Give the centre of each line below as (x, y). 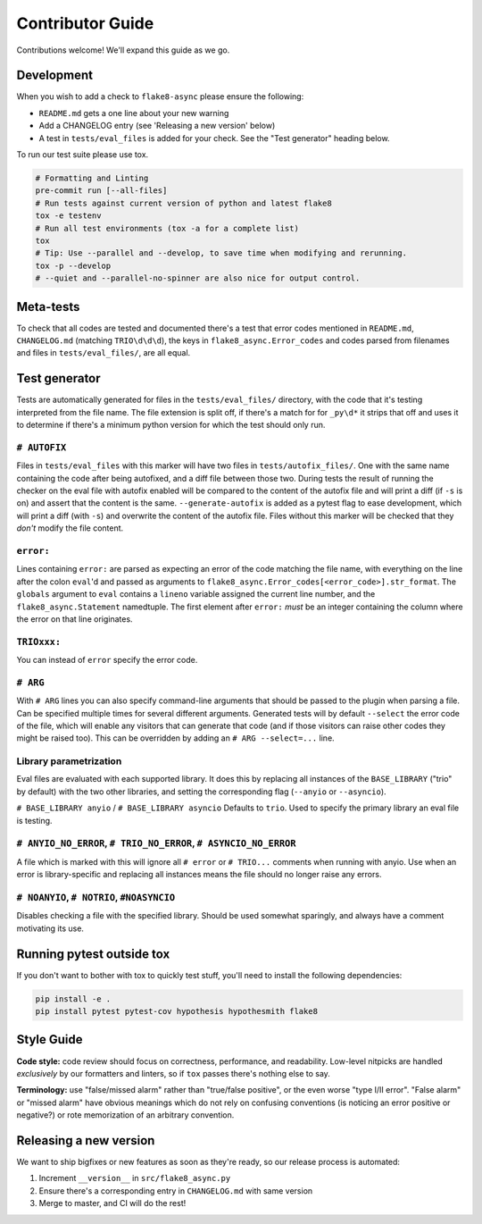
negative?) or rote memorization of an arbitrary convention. (125, 1115)
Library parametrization (69, 761)
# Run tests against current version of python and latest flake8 (183, 203)
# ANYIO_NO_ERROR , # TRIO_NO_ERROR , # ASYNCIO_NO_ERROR (156, 843)
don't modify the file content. (70, 528)
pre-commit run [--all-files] (101, 191)
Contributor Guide (85, 23)
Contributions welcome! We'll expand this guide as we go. (123, 50)
